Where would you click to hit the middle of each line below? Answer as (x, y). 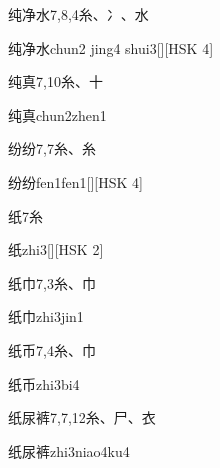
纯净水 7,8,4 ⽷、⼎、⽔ (78, 14)
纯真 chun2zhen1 (57, 114)
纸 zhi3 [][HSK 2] (56, 249)
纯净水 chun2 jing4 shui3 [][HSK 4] (111, 47)
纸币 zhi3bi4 (44, 383)
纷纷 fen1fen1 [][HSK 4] (75, 181)
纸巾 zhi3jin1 (46, 316)
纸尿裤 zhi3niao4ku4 (69, 450)
